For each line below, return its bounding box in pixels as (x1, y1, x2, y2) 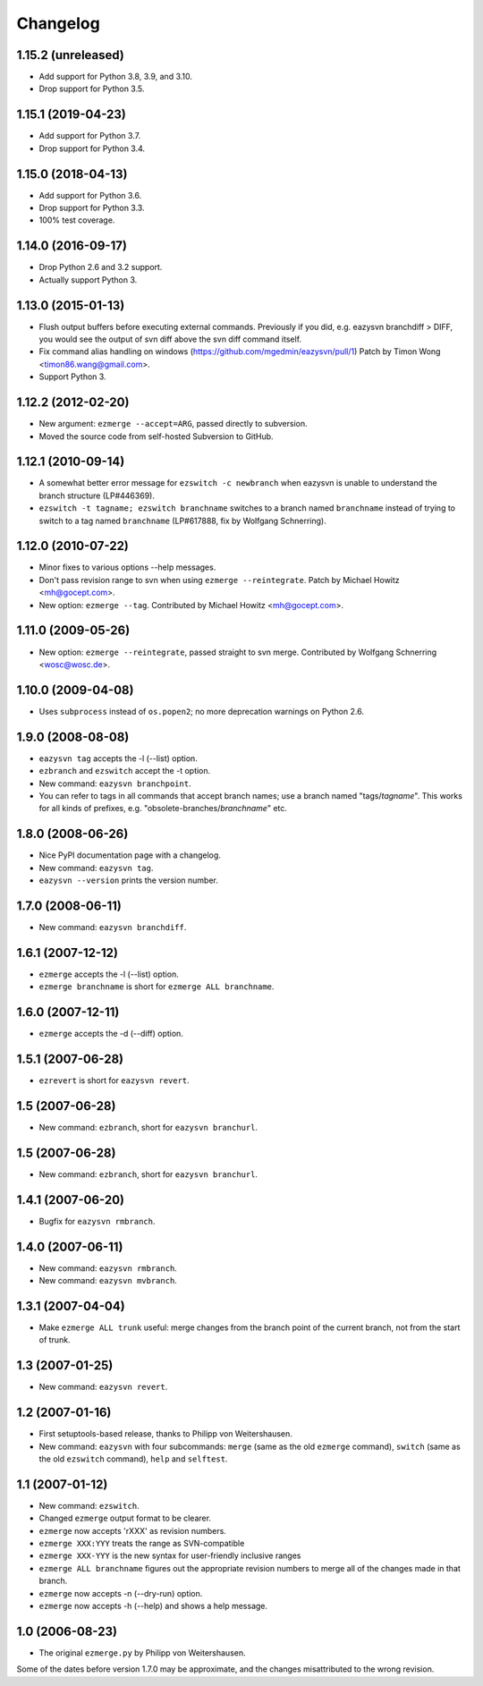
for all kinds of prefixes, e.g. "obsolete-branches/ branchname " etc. (38, 803, 288, 814)
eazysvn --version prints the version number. (38, 875, 218, 885)
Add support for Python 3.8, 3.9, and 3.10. (38, 72, 192, 82)
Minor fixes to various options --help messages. (38, 562, 216, 572)
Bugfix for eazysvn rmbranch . (38, 1216, 156, 1226)
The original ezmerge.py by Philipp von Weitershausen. (38, 1647, 246, 1658)
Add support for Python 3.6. (38, 190, 142, 200)
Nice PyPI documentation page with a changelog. (38, 850, 221, 860)
